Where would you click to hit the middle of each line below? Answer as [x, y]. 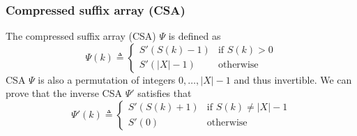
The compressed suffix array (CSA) [81, 36]
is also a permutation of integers [107, 79]
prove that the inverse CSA [64, 93]
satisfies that [165, 93]
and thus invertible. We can [293, 79]
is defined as [195, 36]
